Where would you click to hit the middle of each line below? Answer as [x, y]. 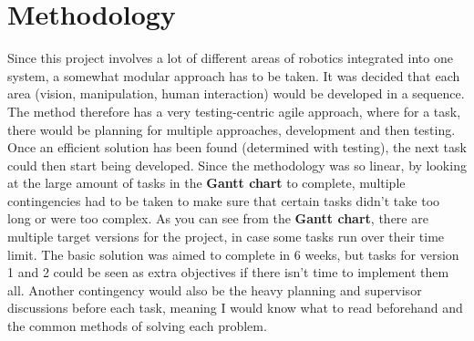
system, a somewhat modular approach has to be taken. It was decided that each [234, 75]
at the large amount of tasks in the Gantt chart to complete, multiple [206, 183]
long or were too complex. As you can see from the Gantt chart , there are [218, 218]
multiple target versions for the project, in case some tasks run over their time [226, 237]
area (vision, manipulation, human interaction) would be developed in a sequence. [236, 93]
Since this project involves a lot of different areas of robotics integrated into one [230, 58]
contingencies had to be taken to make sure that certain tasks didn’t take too [224, 200]
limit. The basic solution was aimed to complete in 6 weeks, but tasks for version [233, 254]
